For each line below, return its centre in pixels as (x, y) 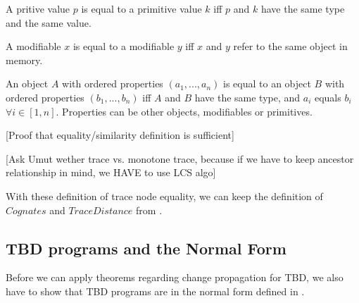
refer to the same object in (290, 46)
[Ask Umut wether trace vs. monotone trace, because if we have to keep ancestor (180, 158)
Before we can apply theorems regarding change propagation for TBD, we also (175, 277)
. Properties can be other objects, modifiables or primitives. (184, 111)
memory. (24, 60)
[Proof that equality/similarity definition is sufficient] (120, 135)
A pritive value (38, 8)
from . (149, 210)
